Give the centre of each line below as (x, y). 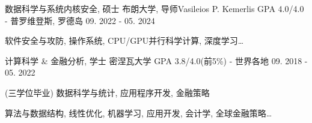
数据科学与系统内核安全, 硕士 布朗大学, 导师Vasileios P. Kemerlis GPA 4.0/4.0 (154, 8)
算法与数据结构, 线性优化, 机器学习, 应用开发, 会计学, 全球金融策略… (139, 112)
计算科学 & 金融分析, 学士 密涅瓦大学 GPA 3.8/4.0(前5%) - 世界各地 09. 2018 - (156, 60)
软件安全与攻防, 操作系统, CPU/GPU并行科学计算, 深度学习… (124, 40)
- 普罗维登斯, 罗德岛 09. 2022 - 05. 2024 (80, 20)
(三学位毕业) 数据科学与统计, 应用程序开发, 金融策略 (107, 92)
